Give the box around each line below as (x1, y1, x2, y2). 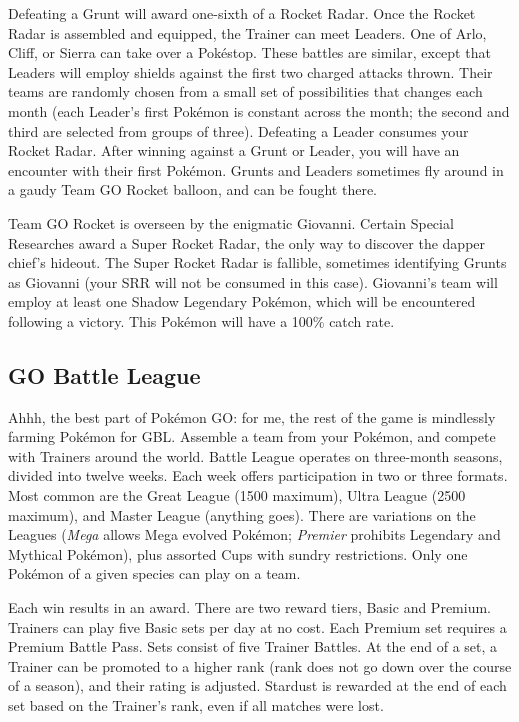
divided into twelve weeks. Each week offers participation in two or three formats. (8, 465, 508, 486)
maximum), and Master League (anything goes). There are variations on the (8, 504, 476, 525)
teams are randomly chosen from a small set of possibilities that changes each (8, 81, 483, 102)
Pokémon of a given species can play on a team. (8, 563, 301, 584)
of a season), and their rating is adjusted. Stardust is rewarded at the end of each (8, 675, 507, 696)
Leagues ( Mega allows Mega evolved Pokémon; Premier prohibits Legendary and (8, 524, 501, 545)
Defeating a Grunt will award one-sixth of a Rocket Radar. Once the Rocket (8, 3, 476, 23)
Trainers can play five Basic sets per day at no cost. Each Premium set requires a (8, 616, 507, 637)
